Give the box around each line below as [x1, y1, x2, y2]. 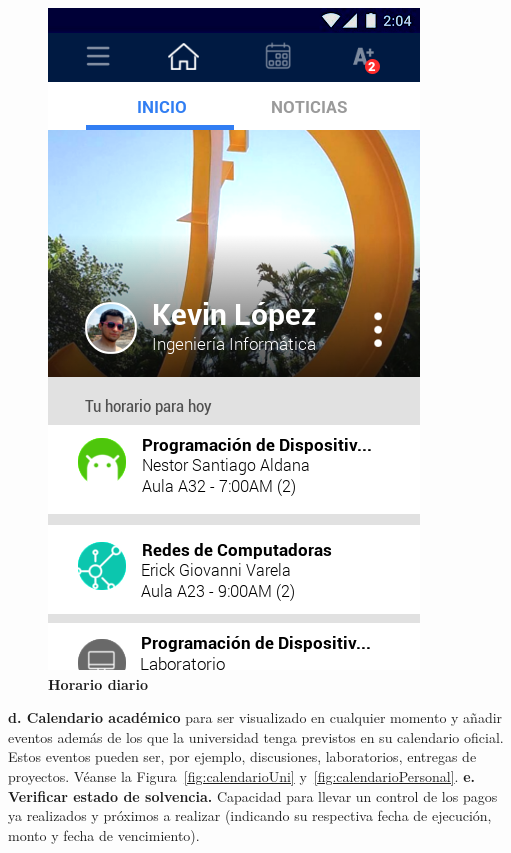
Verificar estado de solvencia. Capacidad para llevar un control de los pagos [8, 785, 498, 806]
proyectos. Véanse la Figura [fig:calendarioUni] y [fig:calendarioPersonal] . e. [8, 765, 475, 786]
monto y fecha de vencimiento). [8, 824, 200, 845]
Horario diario [48, 673, 149, 694]
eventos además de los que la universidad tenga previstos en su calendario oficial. [8, 726, 504, 747]
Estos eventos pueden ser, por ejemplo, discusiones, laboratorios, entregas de [8, 746, 477, 767]
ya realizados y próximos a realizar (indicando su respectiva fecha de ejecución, [8, 805, 492, 826]
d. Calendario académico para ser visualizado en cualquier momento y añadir [8, 707, 503, 728]
